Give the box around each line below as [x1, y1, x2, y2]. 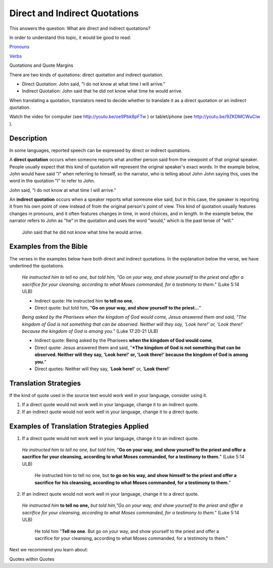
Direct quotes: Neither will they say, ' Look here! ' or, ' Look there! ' [34, 366, 170, 372]
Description [9, 134, 48, 143]
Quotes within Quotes [9, 556, 55, 562]
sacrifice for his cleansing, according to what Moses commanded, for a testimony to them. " [34, 479, 231, 486]
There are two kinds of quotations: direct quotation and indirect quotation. [9, 71, 164, 78]
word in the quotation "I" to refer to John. [9, 178, 96, 184]
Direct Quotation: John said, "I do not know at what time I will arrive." [22, 81, 165, 87]
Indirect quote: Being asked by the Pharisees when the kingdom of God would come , [34, 337, 213, 343]
